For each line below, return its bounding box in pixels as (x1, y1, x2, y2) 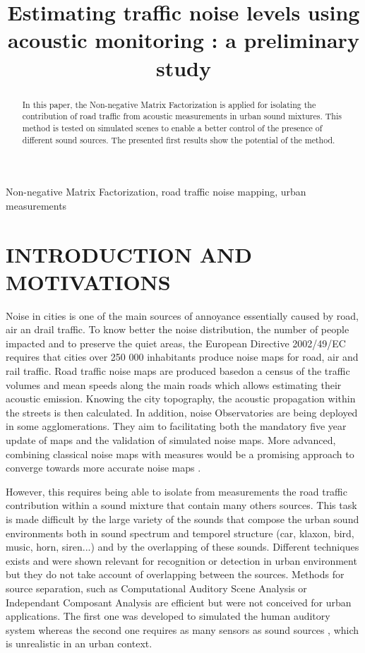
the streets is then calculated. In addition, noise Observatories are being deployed (6, 405, 358, 419)
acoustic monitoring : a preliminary (8, 25, 359, 54)
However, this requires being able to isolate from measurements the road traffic (6, 484, 347, 498)
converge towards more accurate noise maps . (6, 460, 201, 475)
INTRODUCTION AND (6, 239, 252, 268)
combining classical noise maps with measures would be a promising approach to (6, 446, 354, 461)
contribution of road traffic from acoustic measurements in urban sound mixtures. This (22, 110, 342, 122)
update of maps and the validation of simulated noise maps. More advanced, (6, 433, 336, 448)
